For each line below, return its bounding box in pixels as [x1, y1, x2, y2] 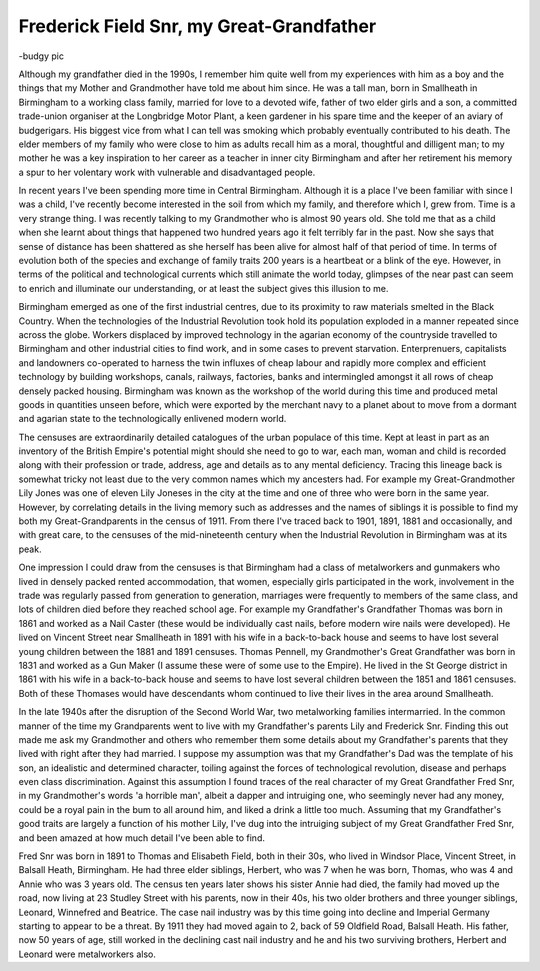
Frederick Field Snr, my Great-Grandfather [18, 15, 377, 37]
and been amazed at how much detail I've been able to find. [18, 831, 265, 844]
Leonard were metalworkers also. [18, 948, 157, 960]
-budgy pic [18, 50, 65, 62]
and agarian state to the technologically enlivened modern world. [18, 413, 287, 425]
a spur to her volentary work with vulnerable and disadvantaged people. [18, 166, 316, 178]
